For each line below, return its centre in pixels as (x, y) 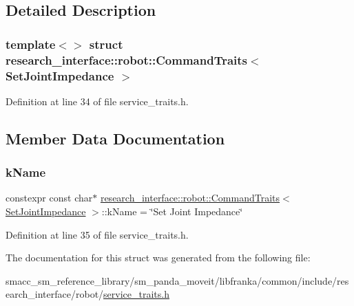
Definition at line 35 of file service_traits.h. (97, 234)
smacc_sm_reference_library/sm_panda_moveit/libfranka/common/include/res (177, 280)
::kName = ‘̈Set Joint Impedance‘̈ (172, 211)
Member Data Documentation (115, 138)
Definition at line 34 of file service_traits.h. (97, 101)
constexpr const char (49, 198)
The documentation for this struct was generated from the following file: (158, 258)
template (31, 44)
